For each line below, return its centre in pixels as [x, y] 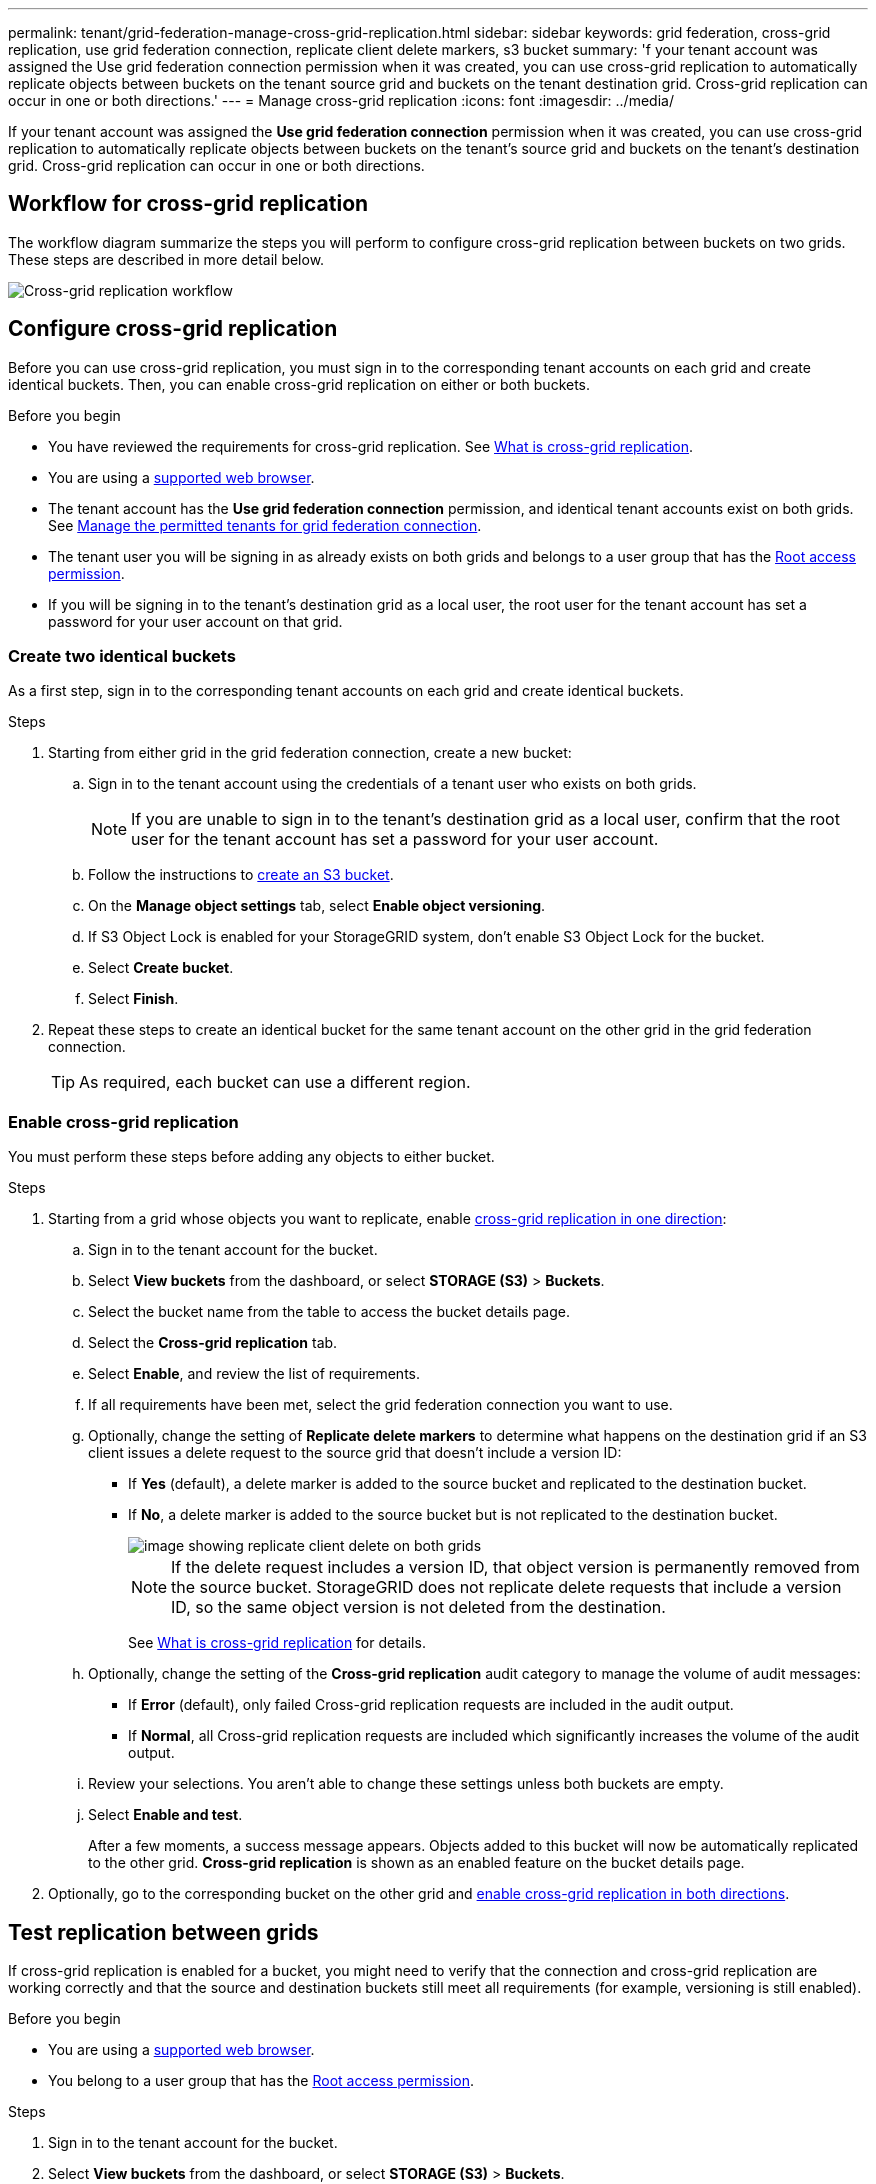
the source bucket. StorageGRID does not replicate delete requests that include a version [506, 1587]
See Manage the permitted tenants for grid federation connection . [265, 525]
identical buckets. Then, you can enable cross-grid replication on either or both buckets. [299, 384]
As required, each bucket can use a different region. [275, 1082]
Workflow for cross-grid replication [188, 204]
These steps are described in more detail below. [166, 259]
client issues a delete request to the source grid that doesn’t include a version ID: [355, 1453]
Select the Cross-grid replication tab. [213, 1343]
